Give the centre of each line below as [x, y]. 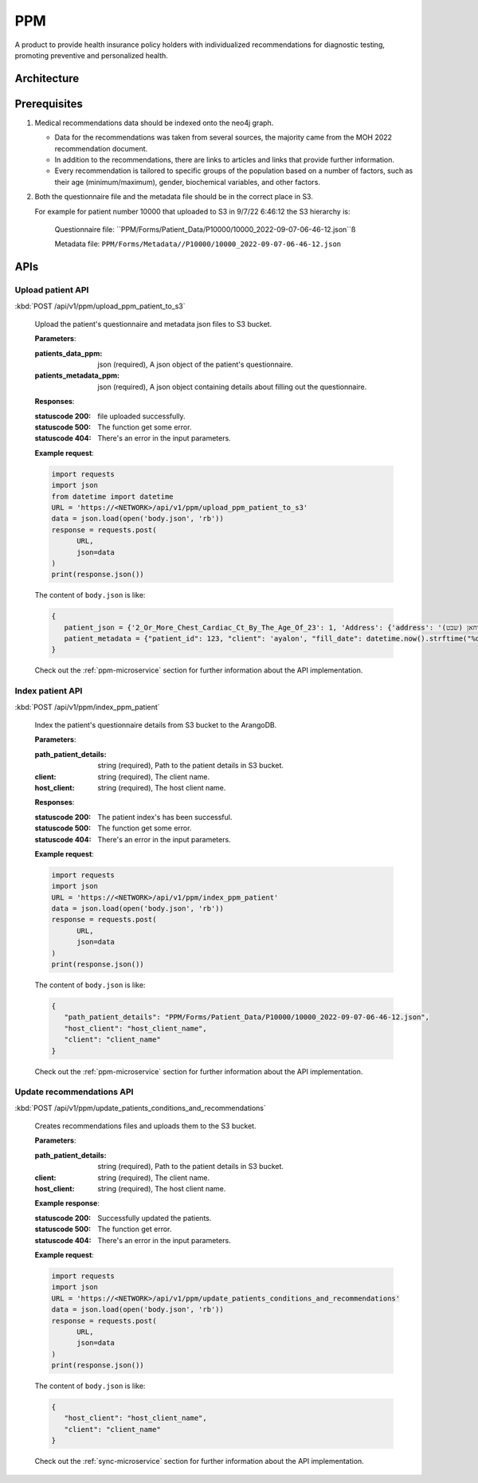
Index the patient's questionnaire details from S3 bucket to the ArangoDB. [156, 724]
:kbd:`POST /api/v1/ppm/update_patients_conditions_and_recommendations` [140, 1108]
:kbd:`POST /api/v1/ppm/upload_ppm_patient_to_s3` [100, 306]
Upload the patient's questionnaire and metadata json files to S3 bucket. [153, 324]
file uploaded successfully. [142, 416]
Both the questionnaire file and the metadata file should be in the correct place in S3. [174, 197]
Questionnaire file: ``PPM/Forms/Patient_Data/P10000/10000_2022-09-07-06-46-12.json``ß [205, 229]
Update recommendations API [74, 1092]
